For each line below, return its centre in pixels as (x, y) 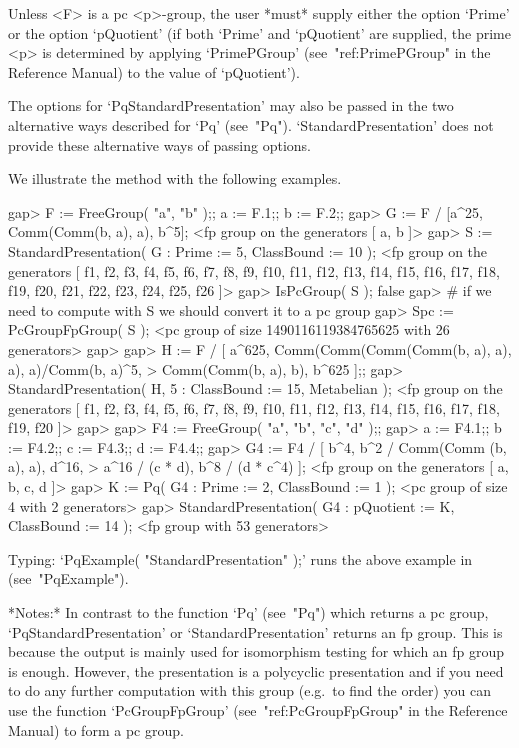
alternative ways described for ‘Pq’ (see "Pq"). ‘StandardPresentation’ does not (251, 124)
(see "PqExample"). (68, 578)
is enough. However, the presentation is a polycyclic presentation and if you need (256, 670)
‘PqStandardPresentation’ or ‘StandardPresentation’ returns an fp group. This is (255, 631)
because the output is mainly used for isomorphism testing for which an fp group (256, 651)
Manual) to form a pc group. (96, 729)
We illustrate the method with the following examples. (175, 178)
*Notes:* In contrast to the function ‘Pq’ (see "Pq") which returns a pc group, (248, 612)
